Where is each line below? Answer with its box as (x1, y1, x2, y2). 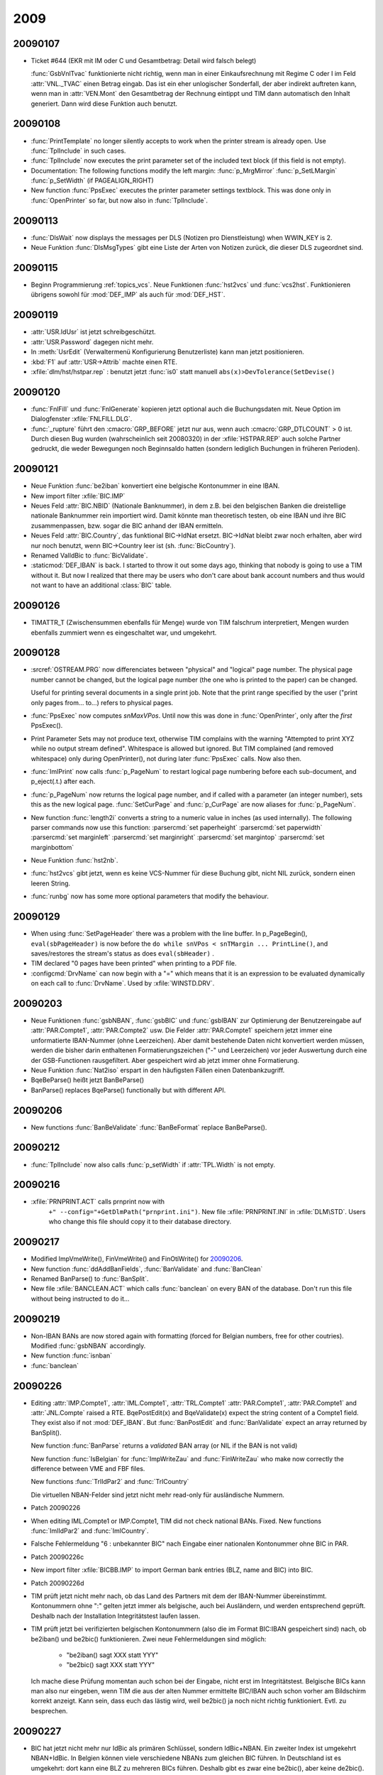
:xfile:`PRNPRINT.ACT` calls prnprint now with (30, 1197, 165, 1206)
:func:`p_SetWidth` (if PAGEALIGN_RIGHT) (30, 176, 154, 185)
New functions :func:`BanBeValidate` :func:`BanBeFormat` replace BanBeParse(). (30, 1123, 267, 1132)
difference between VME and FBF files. (30, 1465, 145, 1473)
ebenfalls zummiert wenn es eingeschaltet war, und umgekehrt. (30, 628, 217, 637)
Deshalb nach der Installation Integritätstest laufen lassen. (30, 1612, 201, 1620)
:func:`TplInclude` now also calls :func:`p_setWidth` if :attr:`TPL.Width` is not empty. (30, 1160, 276, 1169)
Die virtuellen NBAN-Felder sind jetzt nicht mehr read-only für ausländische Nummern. (30, 1490, 285, 1499)
